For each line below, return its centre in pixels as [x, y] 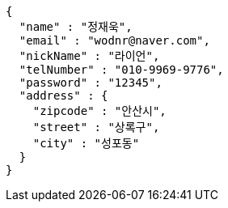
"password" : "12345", [91, 83]
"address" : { [63, 96]
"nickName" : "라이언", [89, 56]
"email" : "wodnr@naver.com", [114, 40]
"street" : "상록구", [96, 127]
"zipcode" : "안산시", [99, 111]
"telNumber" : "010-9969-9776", [121, 70]
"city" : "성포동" [86, 143]
